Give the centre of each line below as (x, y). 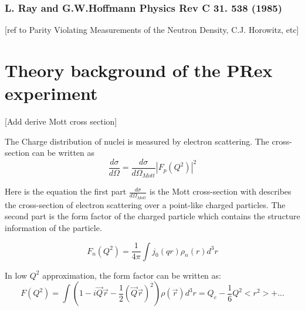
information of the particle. (53, 228)
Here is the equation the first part (66, 191)
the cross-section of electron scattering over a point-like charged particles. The (145, 204)
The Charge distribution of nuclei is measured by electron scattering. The (137, 141)
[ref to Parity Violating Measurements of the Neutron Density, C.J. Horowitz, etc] (152, 30)
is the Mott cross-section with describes (220, 191)
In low (16, 275)
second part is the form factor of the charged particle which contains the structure (152, 216)
